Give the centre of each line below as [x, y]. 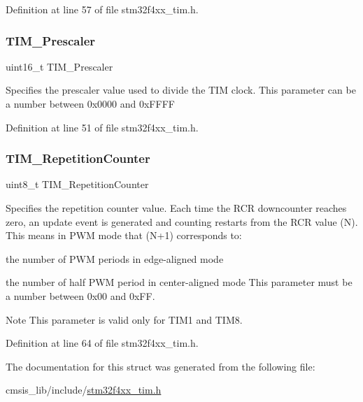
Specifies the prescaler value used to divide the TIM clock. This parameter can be [181, 90]
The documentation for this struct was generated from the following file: [161, 366]
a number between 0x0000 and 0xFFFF [90, 103]
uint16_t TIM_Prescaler [59, 66]
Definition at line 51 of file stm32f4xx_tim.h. [102, 127]
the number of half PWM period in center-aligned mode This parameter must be [179, 282]
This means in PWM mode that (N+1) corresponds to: [124, 235]
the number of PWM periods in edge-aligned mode [115, 258]
